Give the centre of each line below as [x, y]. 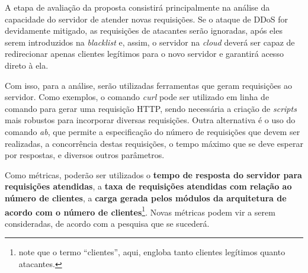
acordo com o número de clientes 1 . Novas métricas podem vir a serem [140, 211]
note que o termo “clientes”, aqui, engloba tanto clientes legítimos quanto [152, 252]
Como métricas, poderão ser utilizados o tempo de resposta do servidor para [153, 174]
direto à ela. [27, 65]
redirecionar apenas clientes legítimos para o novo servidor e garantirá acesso [144, 54]
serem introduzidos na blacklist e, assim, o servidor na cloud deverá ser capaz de [150, 42]
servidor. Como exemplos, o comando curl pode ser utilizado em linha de [137, 97]
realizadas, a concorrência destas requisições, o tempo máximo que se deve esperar [154, 143]
